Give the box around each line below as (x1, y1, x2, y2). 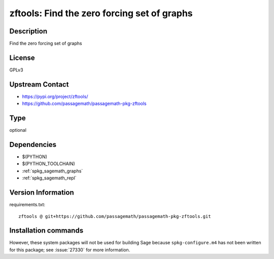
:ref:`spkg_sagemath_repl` (22, 175, 77, 181)
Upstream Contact (9, 80, 69, 89)
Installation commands (9, 226, 84, 235)
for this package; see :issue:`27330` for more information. (9, 246, 130, 253)
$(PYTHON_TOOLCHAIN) (22, 161, 76, 167)
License (9, 53, 35, 62)
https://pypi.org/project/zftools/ (22, 93, 88, 99)
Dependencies (9, 140, 57, 149)
